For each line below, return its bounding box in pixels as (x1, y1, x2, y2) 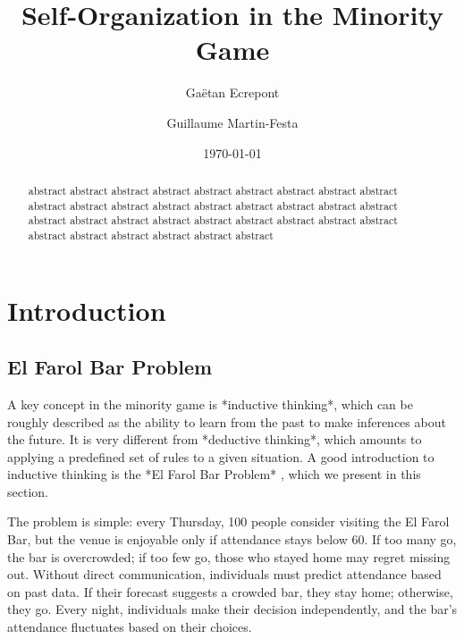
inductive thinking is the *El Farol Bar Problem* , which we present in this (7, 465, 421, 483)
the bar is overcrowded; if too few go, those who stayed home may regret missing (7, 547, 451, 566)
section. (7, 482, 48, 500)
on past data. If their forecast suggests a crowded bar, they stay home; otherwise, (7, 582, 453, 601)
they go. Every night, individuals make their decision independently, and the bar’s (7, 600, 458, 618)
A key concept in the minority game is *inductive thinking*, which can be (7, 394, 413, 413)
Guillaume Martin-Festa (166, 113, 299, 131)
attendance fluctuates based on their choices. (7, 618, 252, 636)
